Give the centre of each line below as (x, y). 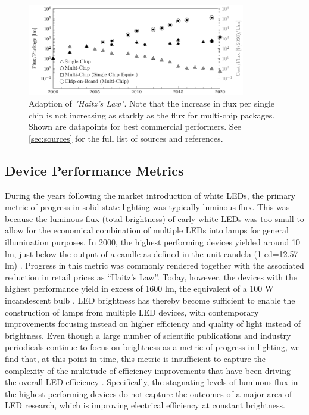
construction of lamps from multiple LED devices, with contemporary (132, 312)
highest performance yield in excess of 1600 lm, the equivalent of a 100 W (139, 288)
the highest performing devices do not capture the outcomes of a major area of (149, 393)
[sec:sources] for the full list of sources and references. (126, 138)
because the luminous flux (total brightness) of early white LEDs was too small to (154, 218)
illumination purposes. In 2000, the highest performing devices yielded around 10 (152, 242)
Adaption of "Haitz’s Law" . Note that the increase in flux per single (152, 103)
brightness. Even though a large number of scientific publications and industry (148, 335)
